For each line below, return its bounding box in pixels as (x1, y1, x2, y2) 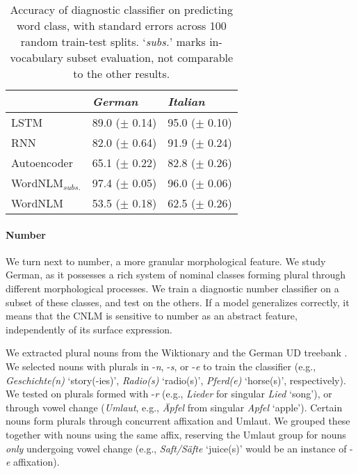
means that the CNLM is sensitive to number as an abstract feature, (6, 308, 298, 323)
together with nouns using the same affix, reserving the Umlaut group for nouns (6, 427, 346, 441)
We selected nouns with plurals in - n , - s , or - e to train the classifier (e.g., (6, 358, 316, 373)
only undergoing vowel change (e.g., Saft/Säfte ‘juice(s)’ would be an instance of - (6, 441, 353, 455)
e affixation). (6, 455, 60, 469)
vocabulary (10, 49, 63, 65)
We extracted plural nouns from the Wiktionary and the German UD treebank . (6, 345, 348, 360)
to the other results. (73, 65, 170, 81)
